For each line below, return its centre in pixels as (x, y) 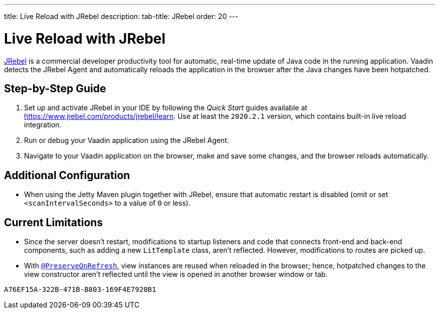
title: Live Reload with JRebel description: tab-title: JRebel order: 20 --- (121, 16)
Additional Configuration (67, 175)
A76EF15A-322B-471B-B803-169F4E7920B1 (80, 290)
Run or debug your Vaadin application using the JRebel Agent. (127, 140)
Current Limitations (54, 222)
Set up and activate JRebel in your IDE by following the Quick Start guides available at (166, 108)
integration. (43, 125)
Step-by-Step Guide (55, 88)
